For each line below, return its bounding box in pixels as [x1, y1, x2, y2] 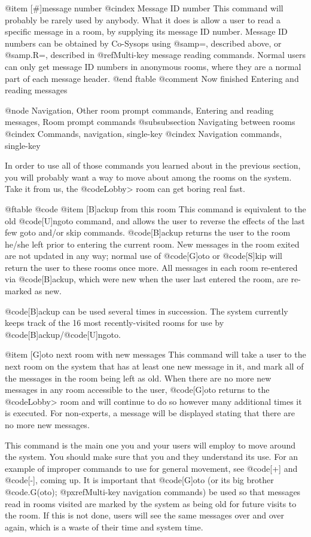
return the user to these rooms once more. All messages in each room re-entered [5, 261, 298, 273]
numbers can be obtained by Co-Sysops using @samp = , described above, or [5, 36, 282, 49]
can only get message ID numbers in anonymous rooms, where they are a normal [5, 60, 301, 72]
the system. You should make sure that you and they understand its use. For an [5, 450, 298, 463]
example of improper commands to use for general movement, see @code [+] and [5, 462, 298, 474]
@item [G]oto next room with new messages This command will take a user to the [5, 348, 306, 361]
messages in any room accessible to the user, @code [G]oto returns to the [5, 383, 270, 396]
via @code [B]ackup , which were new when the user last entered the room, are [5, 273, 288, 285]
